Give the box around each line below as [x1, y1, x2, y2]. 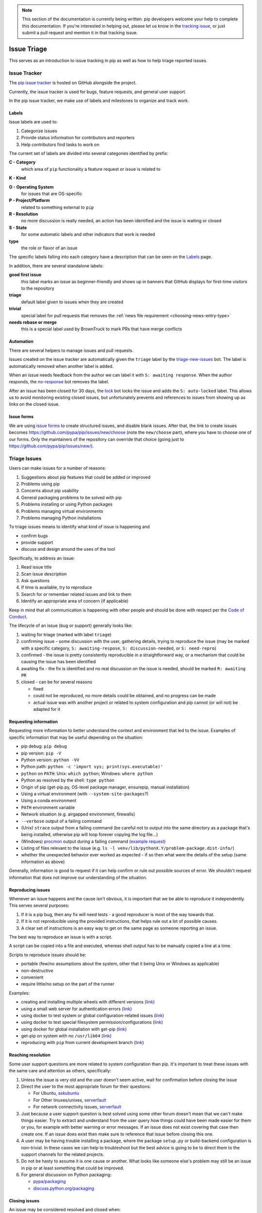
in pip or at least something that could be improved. [21, 1165, 124, 1171]
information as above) [21, 859, 65, 865]
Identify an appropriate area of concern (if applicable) [21, 598, 129, 604]
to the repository [21, 285, 54, 291]
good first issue [9, 272, 42, 278]
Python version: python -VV [21, 757, 80, 763]
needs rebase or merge [9, 319, 57, 325]
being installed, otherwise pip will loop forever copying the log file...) [21, 832, 158, 837]
